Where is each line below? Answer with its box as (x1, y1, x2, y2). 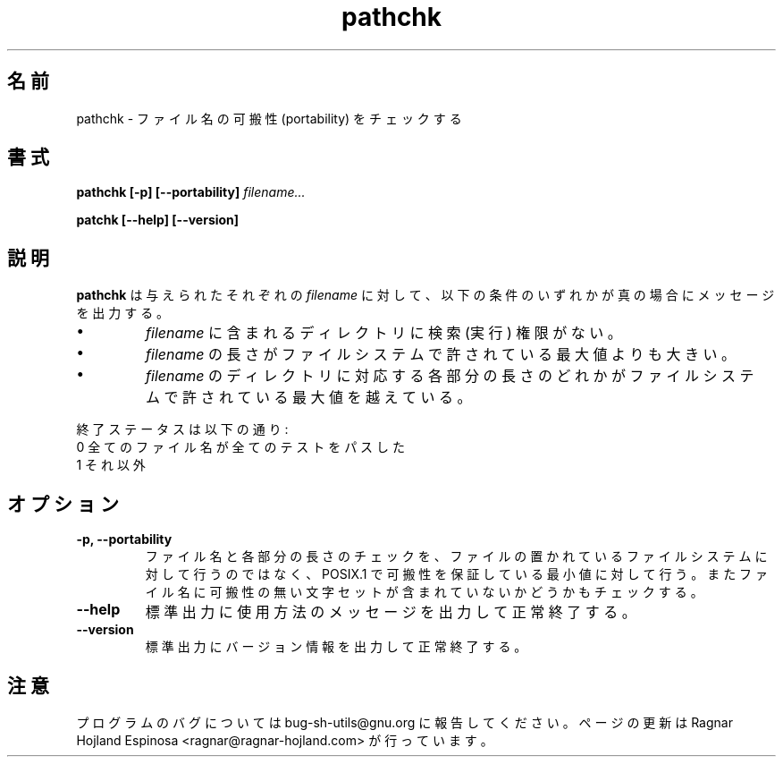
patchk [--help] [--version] (76, 212, 240, 228)
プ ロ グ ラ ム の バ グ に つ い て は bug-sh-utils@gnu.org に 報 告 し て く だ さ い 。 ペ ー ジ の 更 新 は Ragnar (76, 714, 733, 730)
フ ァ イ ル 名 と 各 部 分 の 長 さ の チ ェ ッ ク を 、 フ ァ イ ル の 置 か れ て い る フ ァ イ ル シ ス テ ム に (145, 548, 768, 565)
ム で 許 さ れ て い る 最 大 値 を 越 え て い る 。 (146, 388, 472, 407)
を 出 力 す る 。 (76, 305, 170, 321)
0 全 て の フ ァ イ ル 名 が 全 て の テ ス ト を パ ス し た (76, 439, 405, 455)
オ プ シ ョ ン (7, 492, 119, 515)
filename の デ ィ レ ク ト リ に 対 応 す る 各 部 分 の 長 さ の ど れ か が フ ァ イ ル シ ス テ (146, 367, 754, 386)
